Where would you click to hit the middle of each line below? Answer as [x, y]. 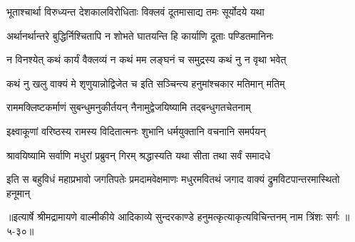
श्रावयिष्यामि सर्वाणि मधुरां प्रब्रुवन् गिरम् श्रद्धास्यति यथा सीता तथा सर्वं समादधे [138, 155]
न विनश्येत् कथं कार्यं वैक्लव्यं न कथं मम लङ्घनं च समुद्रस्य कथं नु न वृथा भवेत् [146, 59]
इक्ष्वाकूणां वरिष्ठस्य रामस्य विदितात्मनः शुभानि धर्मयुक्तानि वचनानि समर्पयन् [136, 131]
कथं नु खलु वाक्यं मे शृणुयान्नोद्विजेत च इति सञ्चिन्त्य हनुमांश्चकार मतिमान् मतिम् [146, 83]
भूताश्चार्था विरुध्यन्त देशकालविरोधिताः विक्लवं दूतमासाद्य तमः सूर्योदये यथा [135, 11]
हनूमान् [19, 193]
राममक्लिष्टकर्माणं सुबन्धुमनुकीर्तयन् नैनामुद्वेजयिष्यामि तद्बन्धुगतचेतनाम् [129, 107]
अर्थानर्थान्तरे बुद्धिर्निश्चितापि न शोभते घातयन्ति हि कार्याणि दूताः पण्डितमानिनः [140, 35]
